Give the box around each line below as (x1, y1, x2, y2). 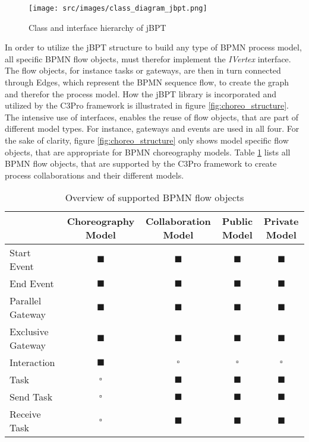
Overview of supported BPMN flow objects (65, 190, 244, 205)
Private (264, 214, 299, 228)
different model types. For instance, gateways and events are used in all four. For (5, 122, 299, 135)
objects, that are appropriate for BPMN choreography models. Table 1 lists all (5, 145, 291, 158)
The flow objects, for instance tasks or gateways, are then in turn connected (5, 64, 281, 77)
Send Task (10, 390, 53, 404)
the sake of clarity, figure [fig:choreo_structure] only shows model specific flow (5, 134, 289, 146)
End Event (10, 276, 54, 291)
